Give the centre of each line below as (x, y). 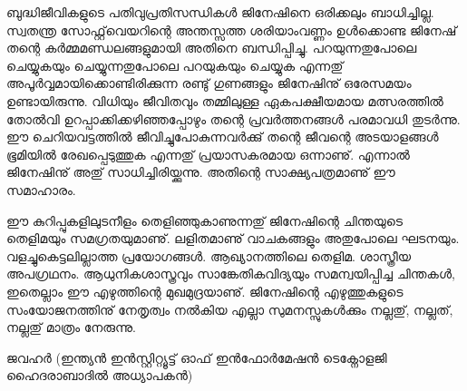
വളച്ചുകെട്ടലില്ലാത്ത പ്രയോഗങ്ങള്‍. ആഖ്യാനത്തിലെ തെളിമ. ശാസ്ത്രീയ (209, 255)
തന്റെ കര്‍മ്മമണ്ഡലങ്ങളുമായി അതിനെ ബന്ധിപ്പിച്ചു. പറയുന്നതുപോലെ (212, 48)
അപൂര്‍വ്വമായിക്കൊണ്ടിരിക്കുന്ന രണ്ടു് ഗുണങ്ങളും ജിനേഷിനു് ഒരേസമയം (209, 83)
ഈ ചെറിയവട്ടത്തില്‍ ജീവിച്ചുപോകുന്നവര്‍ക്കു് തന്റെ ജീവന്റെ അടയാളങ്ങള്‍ (223, 137)
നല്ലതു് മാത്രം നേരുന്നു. (71, 327)
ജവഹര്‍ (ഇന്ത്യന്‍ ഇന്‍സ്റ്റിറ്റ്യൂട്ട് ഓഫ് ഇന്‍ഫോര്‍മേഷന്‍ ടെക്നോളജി (197, 357)
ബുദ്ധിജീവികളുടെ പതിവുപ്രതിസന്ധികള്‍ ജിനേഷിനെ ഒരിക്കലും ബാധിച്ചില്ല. (220, 12)
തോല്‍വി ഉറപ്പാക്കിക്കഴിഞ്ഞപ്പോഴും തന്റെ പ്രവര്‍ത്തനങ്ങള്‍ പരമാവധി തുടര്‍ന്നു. (233, 118)
